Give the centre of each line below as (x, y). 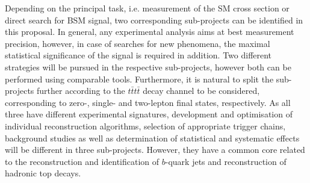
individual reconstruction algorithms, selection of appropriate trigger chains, (145, 126)
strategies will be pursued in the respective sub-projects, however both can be (148, 67)
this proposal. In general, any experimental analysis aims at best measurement (150, 32)
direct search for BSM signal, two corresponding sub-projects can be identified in (154, 20)
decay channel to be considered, (201, 91)
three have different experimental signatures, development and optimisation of (149, 114)
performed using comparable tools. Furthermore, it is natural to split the (139, 79)
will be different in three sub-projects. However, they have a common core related (155, 150)
